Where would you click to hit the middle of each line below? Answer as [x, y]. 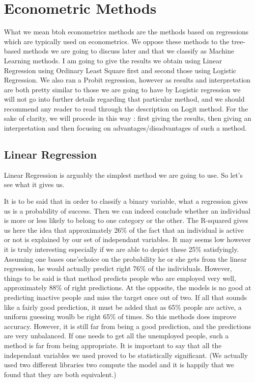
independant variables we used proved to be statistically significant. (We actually [126, 355]
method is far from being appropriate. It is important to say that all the [113, 345]
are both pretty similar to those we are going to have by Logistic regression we [122, 89]
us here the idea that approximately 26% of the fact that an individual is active [124, 230]
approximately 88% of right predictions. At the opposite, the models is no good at [128, 287]
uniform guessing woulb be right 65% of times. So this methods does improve [120, 316]
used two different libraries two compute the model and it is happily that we [119, 365]
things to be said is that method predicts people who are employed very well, [120, 278]
